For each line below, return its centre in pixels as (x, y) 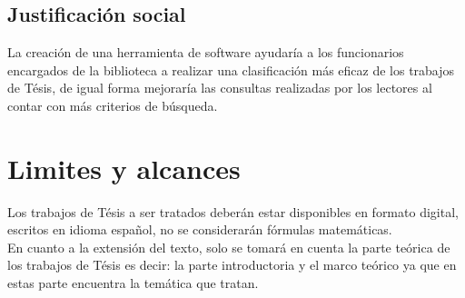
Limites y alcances (124, 168)
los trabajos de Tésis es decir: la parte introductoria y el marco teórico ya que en (232, 265)
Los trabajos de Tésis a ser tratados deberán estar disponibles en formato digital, (233, 211)
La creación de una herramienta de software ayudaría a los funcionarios (206, 52)
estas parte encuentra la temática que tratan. (133, 283)
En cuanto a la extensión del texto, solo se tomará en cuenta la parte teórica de (229, 247)
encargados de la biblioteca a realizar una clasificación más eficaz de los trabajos (231, 70)
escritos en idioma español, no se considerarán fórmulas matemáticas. (200, 229)
